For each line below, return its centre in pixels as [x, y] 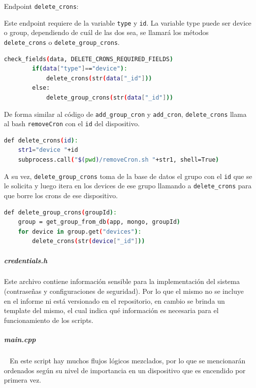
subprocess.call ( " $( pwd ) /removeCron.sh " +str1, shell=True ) [118, 160]
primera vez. [23, 380]
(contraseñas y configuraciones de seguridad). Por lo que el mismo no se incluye [124, 291]
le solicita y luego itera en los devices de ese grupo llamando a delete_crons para [128, 186]
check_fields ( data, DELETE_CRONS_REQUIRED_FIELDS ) [89, 59]
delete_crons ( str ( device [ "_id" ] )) [89, 241]
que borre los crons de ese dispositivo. [61, 195]
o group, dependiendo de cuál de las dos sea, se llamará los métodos [106, 32]
